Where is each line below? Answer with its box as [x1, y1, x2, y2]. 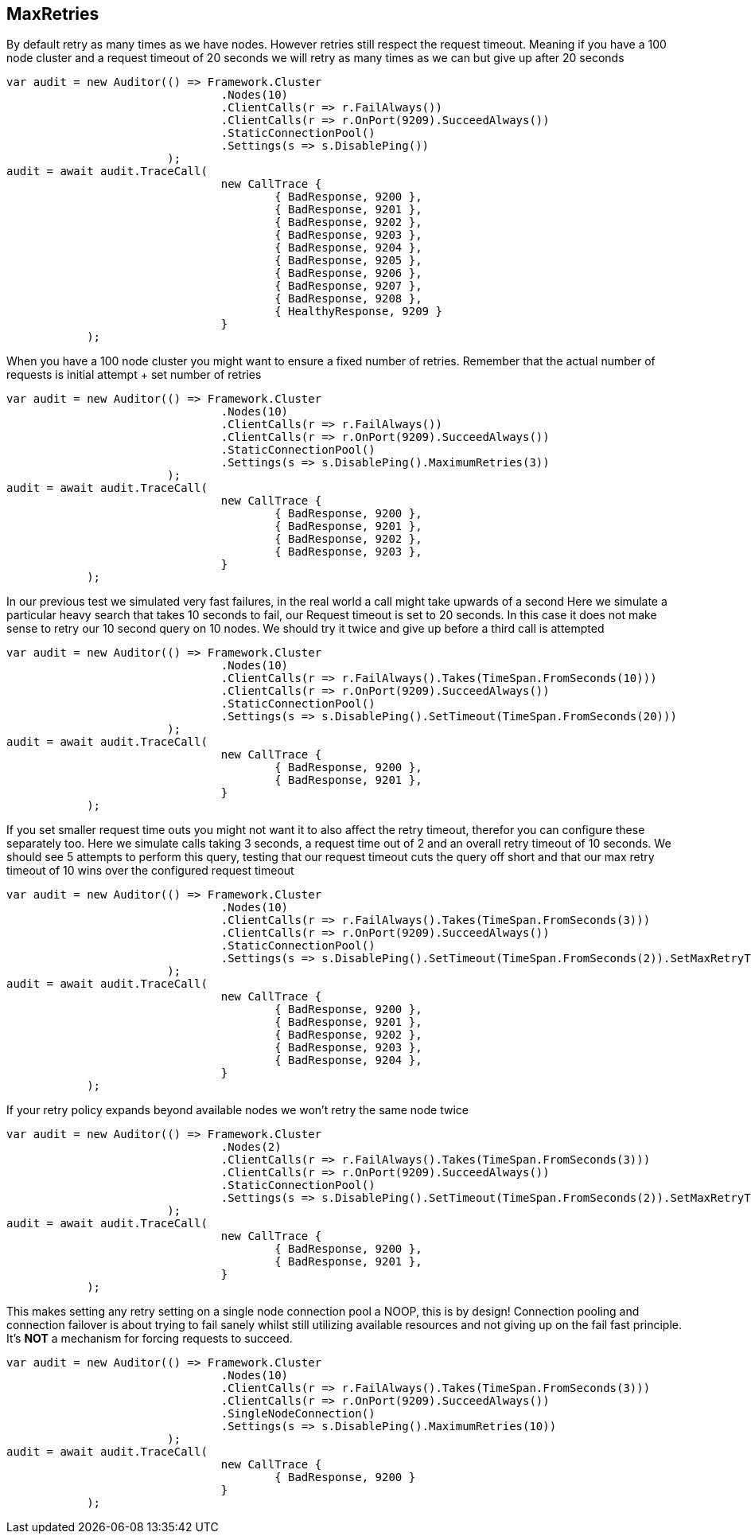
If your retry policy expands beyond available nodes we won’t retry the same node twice [6, 1103, 469, 1117]
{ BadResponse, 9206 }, [274, 267, 422, 280]
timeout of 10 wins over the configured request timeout [6, 864, 294, 878]
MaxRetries [6, 4, 99, 24]
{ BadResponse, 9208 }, [274, 292, 422, 306]
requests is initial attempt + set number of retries [6, 368, 262, 382]
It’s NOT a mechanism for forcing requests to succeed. [6, 1331, 293, 1346]
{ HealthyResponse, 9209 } [274, 305, 442, 318]
